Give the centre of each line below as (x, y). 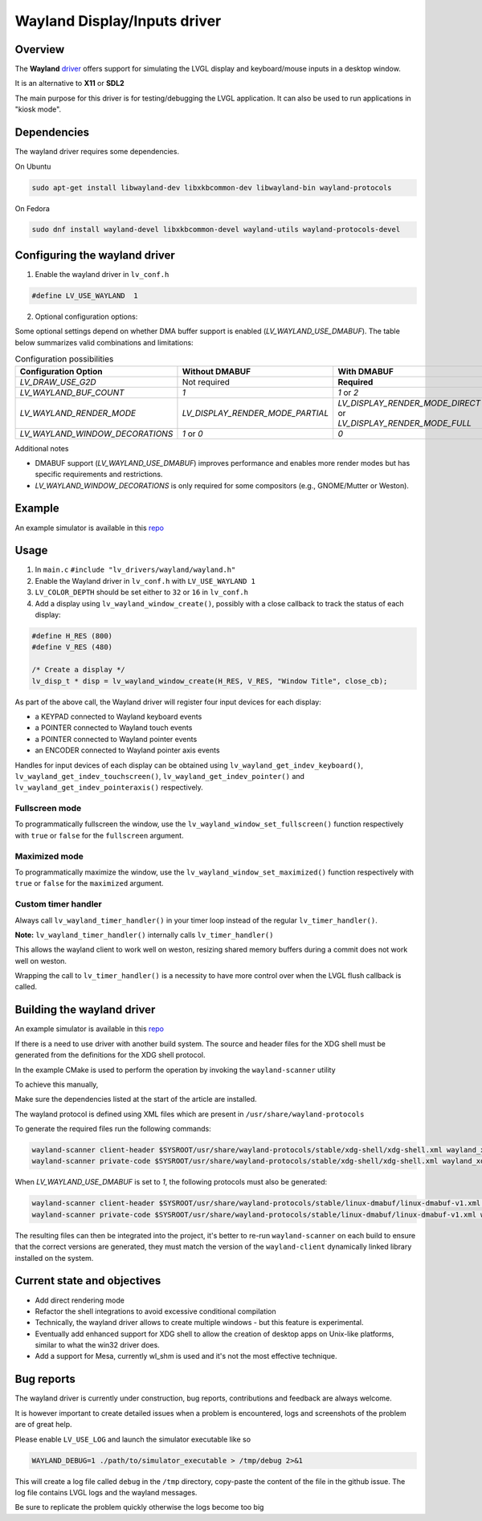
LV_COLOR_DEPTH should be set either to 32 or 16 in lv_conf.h (142, 592)
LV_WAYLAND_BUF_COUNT (72, 392)
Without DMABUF (216, 371)
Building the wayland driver (85, 1010)
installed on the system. (54, 1258)
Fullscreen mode (48, 809)
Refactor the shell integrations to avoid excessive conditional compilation (155, 1311)
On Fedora (32, 208)
